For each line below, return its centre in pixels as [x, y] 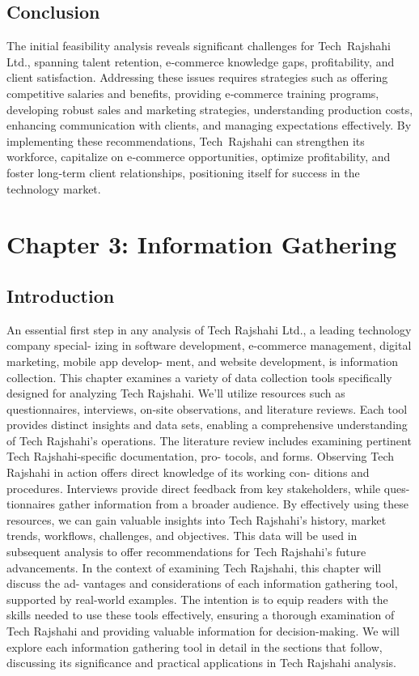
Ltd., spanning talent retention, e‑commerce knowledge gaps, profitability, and [201, 61]
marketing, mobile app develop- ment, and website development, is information [203, 361]
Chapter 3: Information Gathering [201, 244]
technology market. [54, 188]
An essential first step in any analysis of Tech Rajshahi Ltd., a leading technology [209, 329]
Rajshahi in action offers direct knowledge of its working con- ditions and [188, 472]
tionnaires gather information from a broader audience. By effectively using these [207, 504]
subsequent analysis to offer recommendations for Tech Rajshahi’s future [186, 552]
